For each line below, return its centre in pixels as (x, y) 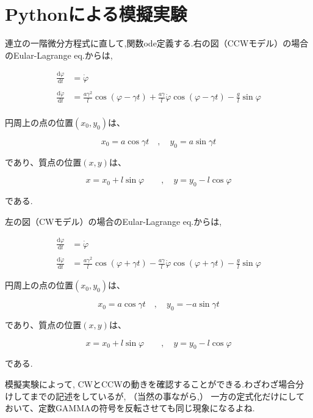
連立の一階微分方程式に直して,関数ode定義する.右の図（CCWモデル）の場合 (157, 43)
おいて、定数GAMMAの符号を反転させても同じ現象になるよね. (130, 408)
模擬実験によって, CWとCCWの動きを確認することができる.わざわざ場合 (150, 383)
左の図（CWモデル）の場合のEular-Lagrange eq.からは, (113, 221)
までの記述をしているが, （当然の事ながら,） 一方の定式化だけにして (167, 396)
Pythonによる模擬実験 (96, 14)
